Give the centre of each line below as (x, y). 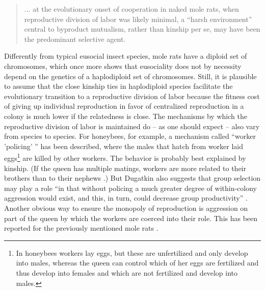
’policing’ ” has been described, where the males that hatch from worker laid (124, 146)
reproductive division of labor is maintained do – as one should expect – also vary (132, 126)
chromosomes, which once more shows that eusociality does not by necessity (123, 66)
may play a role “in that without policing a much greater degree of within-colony (130, 188)
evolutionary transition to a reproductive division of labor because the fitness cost (132, 96)
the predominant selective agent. (75, 39)
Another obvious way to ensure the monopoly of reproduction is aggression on (126, 208)
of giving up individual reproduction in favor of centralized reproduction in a (124, 106)
